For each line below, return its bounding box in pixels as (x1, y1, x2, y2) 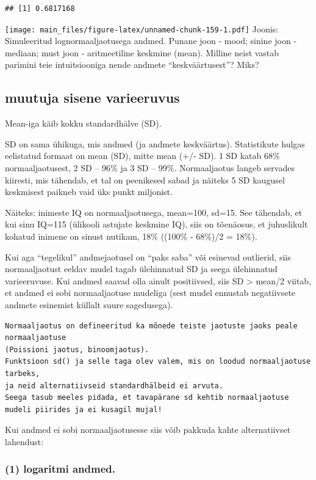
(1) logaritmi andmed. (5, 461, 115, 476)
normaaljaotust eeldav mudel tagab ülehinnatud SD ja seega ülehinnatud (5, 262, 278, 275)
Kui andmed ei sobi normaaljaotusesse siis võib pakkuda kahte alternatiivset (5, 423, 291, 436)
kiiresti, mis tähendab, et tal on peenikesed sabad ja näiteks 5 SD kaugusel (5, 173, 285, 186)
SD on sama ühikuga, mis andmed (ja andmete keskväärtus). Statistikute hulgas (5, 137, 305, 150)
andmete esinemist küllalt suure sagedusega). (5, 298, 173, 311)
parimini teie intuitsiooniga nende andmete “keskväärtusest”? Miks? (5, 58, 259, 71)
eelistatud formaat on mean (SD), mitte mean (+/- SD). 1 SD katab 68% (5, 149, 280, 162)
